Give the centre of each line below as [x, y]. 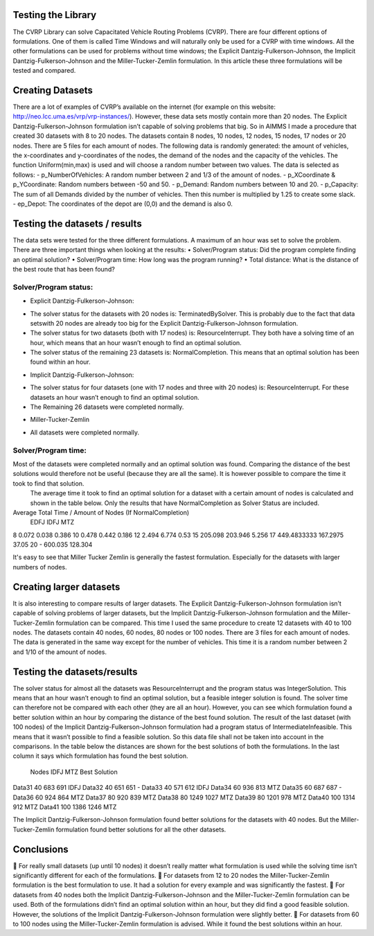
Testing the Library [55, 15]
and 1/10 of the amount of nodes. [60, 652]
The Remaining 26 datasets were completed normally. [107, 407]
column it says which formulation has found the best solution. [100, 756]
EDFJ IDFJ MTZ [52, 522]
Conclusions [41, 849]
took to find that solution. [48, 483]
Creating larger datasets [66, 586]
